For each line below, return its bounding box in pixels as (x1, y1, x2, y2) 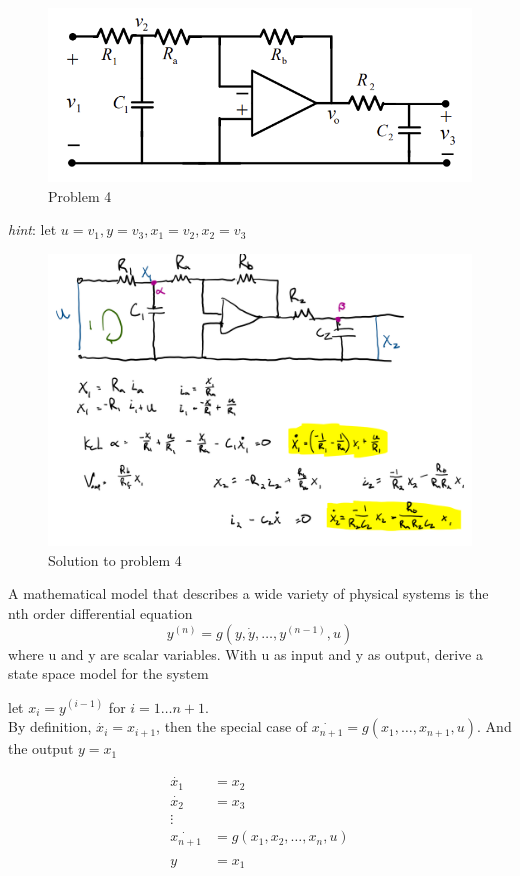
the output (8, 738, 74, 759)
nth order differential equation (8, 603, 193, 624)
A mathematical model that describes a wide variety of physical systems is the (8, 583, 489, 604)
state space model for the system (8, 663, 209, 684)
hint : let (8, 219, 57, 240)
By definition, (8, 716, 92, 737)
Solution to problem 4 (48, 549, 182, 570)
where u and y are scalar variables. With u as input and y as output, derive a (8, 643, 483, 664)
